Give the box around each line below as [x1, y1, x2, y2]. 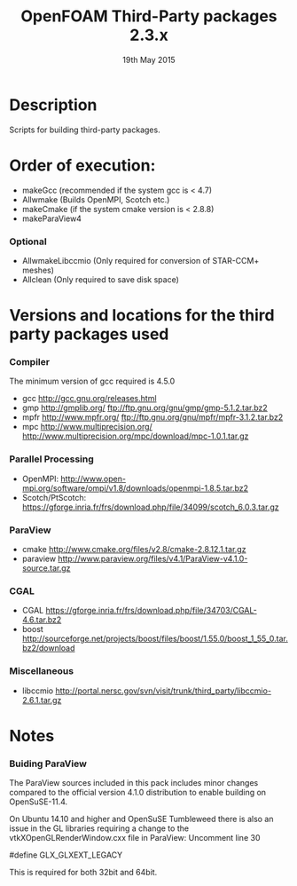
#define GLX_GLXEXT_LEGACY [9, 850, 123, 860]
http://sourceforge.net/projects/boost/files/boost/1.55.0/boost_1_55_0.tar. [21, 633, 288, 645]
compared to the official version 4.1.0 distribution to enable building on [9, 787, 267, 798]
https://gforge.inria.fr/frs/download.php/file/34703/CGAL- [45, 605, 257, 616]
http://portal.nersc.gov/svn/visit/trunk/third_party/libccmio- [55, 685, 272, 696]
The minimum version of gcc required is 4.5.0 [9, 376, 176, 387]
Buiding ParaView [9, 757, 87, 770]
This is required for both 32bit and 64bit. [9, 867, 158, 878]
